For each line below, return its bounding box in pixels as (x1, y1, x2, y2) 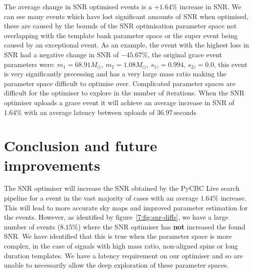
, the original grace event (147, 49, 222, 59)
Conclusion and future (4, 136, 158, 156)
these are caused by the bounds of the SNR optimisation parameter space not (4, 21, 237, 31)
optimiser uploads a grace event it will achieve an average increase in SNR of (4, 97, 234, 107)
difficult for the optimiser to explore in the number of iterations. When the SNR (4, 88, 245, 98)
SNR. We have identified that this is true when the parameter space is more (4, 231, 232, 241)
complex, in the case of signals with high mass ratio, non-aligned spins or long (4, 241, 238, 250)
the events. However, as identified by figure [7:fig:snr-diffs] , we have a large (4, 212, 229, 222)
